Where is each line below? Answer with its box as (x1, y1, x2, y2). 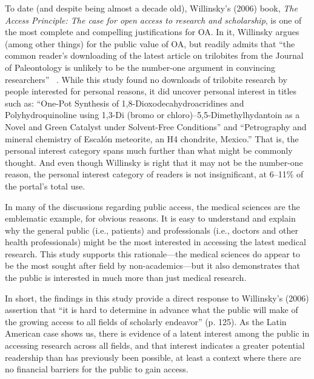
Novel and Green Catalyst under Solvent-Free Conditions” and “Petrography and (5, 120, 307, 133)
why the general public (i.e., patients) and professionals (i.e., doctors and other (5, 223, 298, 236)
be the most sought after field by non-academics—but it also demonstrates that (5, 259, 301, 272)
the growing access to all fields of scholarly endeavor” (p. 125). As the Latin (5, 315, 287, 328)
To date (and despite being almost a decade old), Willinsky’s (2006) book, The (5, 2, 298, 14)
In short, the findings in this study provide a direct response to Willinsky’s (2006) (5, 291, 309, 304)
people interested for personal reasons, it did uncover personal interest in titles (5, 85, 297, 97)
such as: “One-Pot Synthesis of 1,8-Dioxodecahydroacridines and (5, 96, 244, 109)
